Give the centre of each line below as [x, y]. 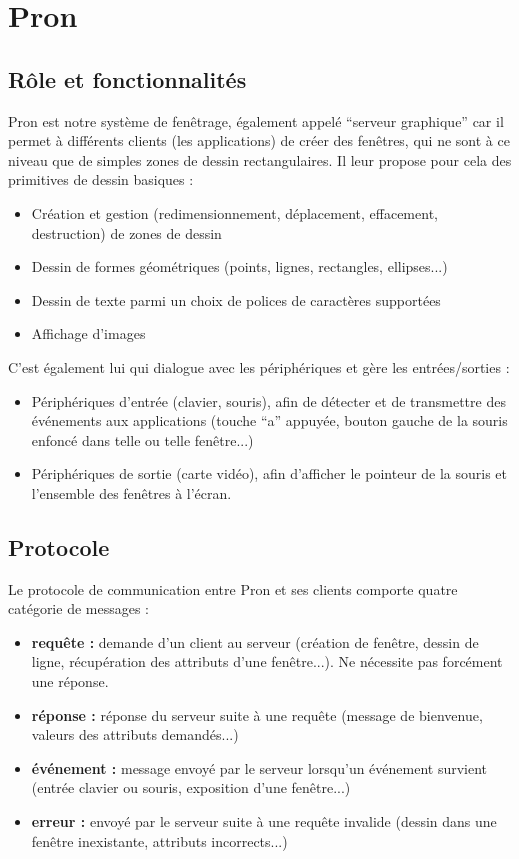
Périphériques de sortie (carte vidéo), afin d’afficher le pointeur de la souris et [269, 473]
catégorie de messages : [78, 608]
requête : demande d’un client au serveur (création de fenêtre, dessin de [255, 641]
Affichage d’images [88, 333]
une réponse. [70, 681]
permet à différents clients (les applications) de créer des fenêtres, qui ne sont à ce [259, 140]
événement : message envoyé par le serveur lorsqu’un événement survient [259, 767]
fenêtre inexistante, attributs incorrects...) [159, 840]
